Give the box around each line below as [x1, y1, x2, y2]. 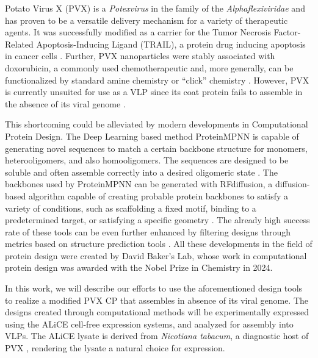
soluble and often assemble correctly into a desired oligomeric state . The [5, 165, 278, 178]
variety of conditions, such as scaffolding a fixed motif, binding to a [5, 201, 256, 214]
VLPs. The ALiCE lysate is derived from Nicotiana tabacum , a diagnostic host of [5, 329, 309, 342]
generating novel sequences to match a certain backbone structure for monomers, [5, 141, 308, 154]
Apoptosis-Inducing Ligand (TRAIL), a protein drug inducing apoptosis [36, 37, 306, 50]
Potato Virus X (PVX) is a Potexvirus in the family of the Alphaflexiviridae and [5, 2, 305, 14]
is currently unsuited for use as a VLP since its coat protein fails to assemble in [5, 85, 303, 98]
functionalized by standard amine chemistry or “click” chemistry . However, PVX [5, 73, 309, 86]
